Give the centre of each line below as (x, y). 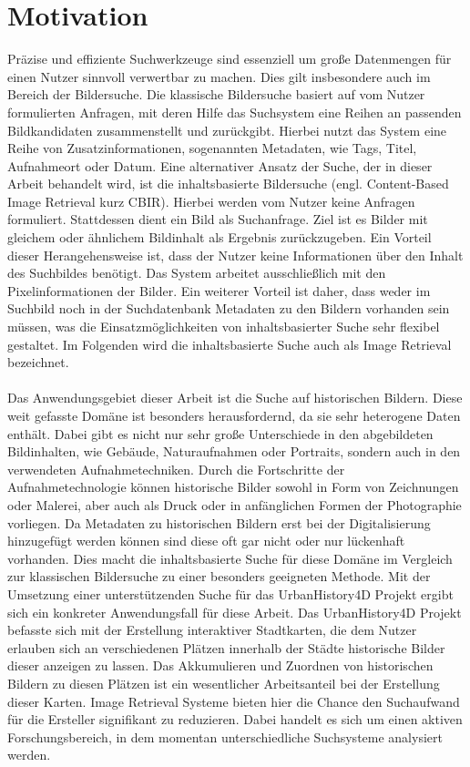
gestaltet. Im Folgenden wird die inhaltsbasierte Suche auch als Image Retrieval (230, 344)
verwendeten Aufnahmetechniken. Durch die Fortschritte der (176, 469)
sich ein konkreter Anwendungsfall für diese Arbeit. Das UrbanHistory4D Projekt (235, 612)
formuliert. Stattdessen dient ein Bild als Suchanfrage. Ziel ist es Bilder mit (218, 219)
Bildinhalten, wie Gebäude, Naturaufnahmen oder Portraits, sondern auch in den (234, 451)
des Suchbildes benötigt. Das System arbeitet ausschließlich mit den (197, 273)
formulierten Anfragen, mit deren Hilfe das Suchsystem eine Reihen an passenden (235, 112)
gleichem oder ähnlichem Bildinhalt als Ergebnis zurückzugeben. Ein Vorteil (220, 237)
